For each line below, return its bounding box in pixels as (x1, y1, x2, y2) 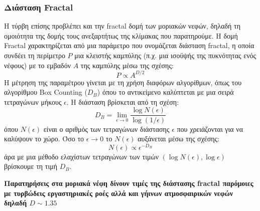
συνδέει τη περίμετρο (4, 50, 65, 60)
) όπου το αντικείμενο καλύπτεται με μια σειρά (97, 87, 234, 97)
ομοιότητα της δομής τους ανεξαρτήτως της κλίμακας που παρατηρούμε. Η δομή (4, 30, 238, 41)
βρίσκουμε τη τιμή (4, 161, 57, 171)
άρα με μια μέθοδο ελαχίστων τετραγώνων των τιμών (4, 151, 159, 161)
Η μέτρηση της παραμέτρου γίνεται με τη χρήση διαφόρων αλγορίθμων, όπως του (4, 77, 242, 87)
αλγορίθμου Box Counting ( (4, 87, 87, 97)
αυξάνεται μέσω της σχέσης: (138, 133, 220, 144)
